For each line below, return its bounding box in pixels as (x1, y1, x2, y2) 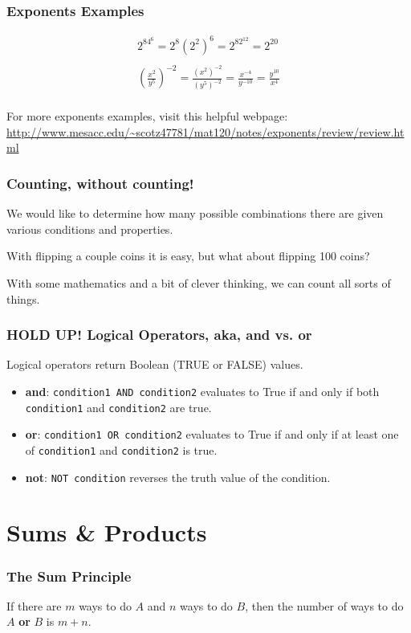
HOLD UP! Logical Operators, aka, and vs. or (6, 325, 312, 345)
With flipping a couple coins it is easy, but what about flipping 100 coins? (6, 247, 370, 264)
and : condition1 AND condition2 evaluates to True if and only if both (25, 383, 380, 399)
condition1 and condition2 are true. (25, 398, 212, 415)
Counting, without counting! (6, 173, 194, 193)
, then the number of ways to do (245, 597, 404, 614)
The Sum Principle (6, 566, 132, 586)
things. (6, 290, 40, 307)
